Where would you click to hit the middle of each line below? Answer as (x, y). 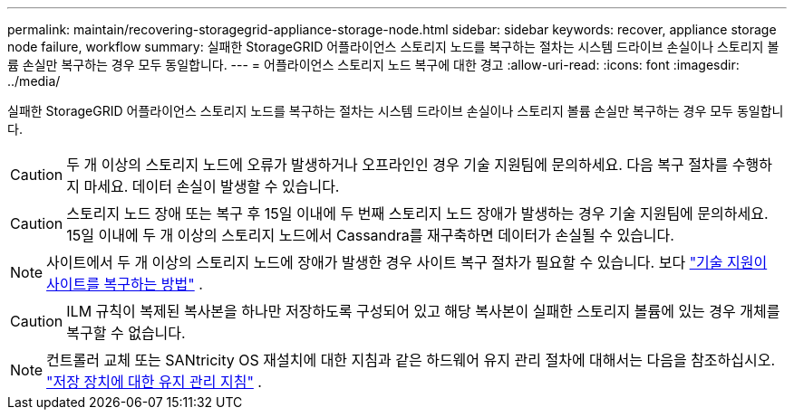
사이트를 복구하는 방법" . (125, 284)
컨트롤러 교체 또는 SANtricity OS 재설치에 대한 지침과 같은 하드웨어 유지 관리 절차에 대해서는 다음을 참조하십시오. (411, 360)
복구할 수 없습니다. (126, 333)
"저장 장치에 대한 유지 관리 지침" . (154, 382)
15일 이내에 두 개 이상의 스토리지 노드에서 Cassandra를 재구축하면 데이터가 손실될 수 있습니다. (370, 235)
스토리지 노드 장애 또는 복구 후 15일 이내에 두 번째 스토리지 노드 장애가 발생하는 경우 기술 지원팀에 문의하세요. (417, 213)
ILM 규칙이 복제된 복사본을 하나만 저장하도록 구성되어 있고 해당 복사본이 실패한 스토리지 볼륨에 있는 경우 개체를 (423, 311)
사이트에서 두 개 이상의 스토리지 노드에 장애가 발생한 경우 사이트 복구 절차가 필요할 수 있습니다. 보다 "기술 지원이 (407, 262)
